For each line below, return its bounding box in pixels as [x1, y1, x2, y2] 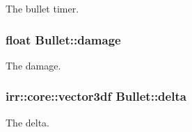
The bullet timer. [6, 1, 79, 15]
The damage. [6, 58, 61, 72]
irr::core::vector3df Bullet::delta [6, 88, 186, 105]
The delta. [6, 115, 49, 129]
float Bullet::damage [6, 31, 121, 48]
